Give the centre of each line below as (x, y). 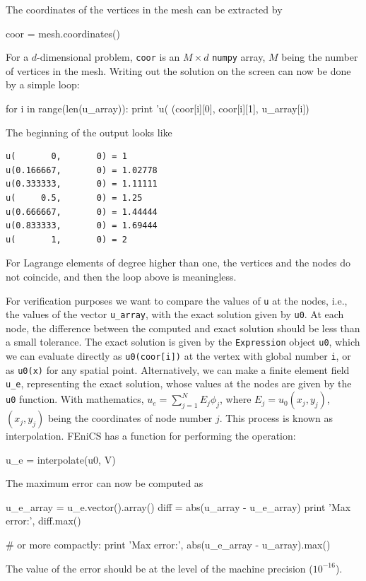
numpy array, (239, 57)
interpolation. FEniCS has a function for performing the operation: (151, 436)
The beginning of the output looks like (89, 132)
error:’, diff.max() (43, 521)
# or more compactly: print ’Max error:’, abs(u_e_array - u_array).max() (168, 545)
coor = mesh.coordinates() (63, 33)
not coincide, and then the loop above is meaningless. (121, 276)
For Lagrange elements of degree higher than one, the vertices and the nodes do (178, 263)
